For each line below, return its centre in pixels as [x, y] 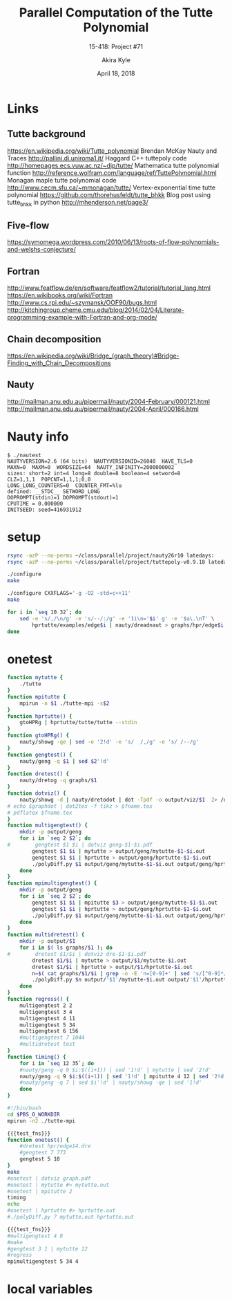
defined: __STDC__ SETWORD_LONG [54, 491]
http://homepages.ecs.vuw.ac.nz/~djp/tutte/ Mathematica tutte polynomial [113, 165]
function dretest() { [38, 774]
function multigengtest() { [48, 825]
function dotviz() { [37, 793]
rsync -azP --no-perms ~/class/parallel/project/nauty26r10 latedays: [111, 555]
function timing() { [37, 1057]
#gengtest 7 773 [43, 1153]
